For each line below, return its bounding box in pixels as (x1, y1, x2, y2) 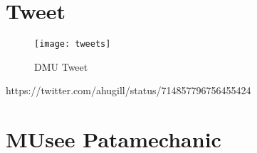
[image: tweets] (34, 39, 111, 50)
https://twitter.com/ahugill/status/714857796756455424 (6, 83, 251, 98)
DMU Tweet (34, 59, 88, 74)
